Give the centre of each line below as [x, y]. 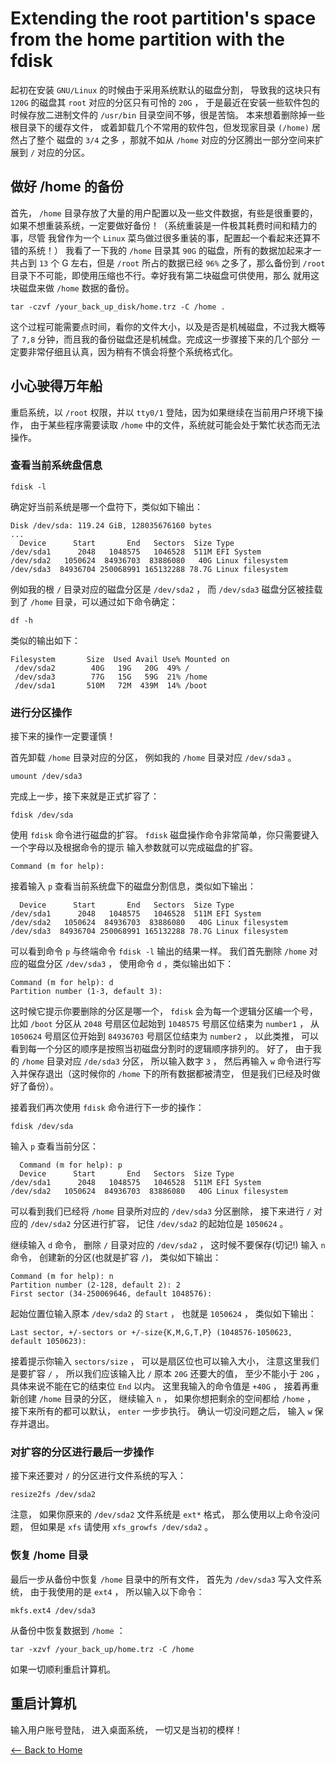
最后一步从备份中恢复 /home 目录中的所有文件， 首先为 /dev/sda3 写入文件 [161, 1579]
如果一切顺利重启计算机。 [63, 1669]
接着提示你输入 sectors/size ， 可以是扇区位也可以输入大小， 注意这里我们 [165, 1361]
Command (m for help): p [71, 1165]
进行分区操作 [41, 712]
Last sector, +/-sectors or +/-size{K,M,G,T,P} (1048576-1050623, [151, 1333]
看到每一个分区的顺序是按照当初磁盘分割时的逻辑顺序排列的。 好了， [151, 1049]
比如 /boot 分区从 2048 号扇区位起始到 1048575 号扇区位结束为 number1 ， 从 [165, 1024]
